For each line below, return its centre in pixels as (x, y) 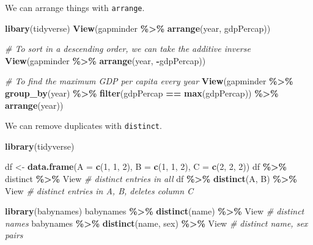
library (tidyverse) (40, 146)
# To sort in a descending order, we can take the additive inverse (128, 49)
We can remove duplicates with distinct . (83, 126)
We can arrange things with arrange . (75, 7)
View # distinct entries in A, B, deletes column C (99, 190)
